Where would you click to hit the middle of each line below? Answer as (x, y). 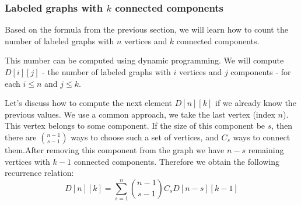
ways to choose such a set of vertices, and (145, 137)
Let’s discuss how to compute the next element (89, 103)
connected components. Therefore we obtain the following (177, 161)
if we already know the (256, 103)
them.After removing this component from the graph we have (115, 149)
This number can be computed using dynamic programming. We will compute (144, 60)
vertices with (27, 161)
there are (21, 137)
